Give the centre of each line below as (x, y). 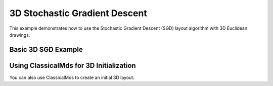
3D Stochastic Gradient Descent (78, 13)
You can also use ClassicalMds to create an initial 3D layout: (72, 77)
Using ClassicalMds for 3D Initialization (73, 65)
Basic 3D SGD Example (46, 50)
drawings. (20, 35)
